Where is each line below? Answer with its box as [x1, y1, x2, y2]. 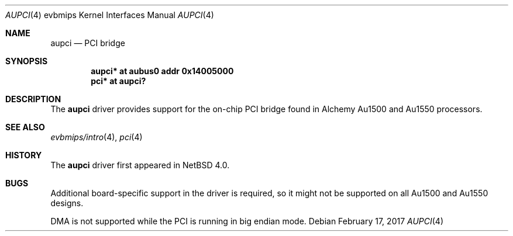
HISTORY [5, 150, 42, 160]
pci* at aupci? [91, 76, 146, 86]
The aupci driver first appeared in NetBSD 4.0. [50, 160, 230, 170]
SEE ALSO [5, 122, 45, 132]
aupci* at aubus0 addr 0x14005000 [91, 66, 234, 76]
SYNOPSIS [5, 56, 48, 66]
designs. [50, 198, 84, 208]
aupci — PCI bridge [50, 38, 125, 48]
